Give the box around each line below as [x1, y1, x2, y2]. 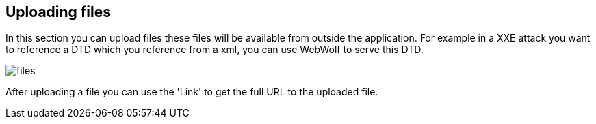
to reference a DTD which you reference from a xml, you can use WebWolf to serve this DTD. [5, 44, 424, 56]
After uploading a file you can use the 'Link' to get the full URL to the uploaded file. [5, 86, 378, 98]
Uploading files [5, 3, 112, 20]
